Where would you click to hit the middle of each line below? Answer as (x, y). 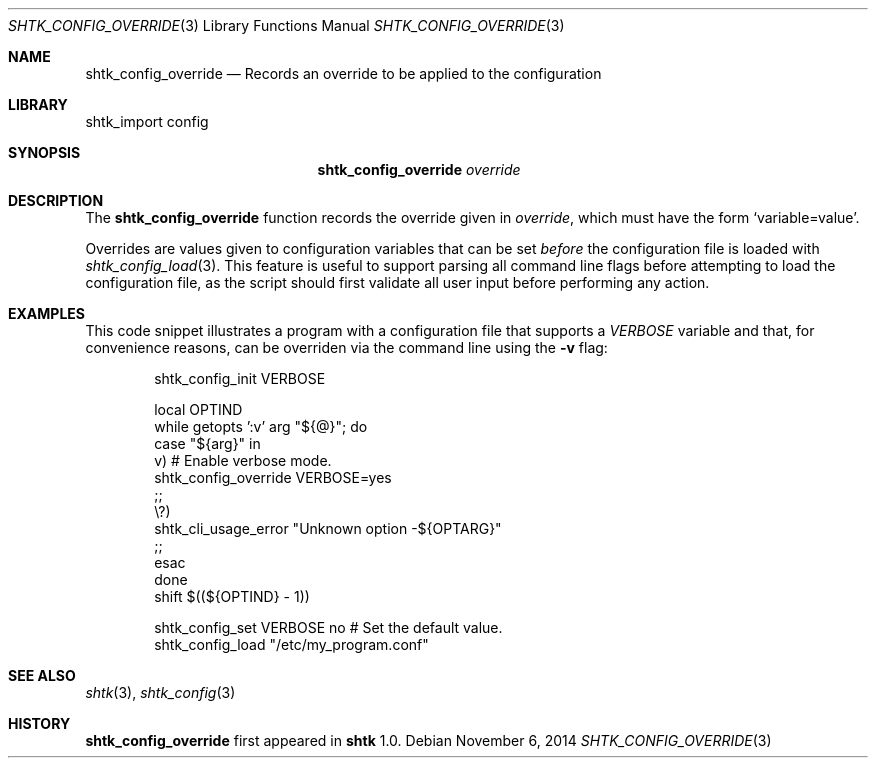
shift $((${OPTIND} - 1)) (232, 596)
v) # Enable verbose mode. (243, 460)
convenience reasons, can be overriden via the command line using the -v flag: (346, 347)
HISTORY (39, 723)
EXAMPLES (46, 313)
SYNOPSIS (44, 152)
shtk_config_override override (419, 169)
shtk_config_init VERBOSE (240, 378)
